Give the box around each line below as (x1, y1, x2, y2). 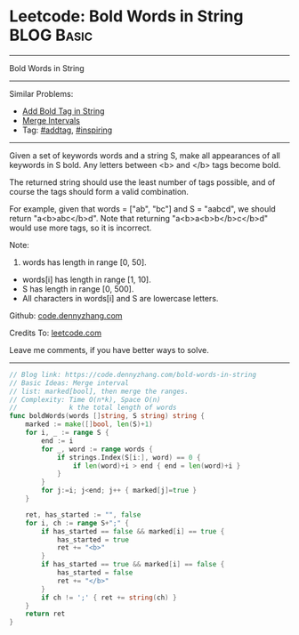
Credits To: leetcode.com (9, 327, 102, 338)
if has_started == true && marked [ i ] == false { (41, 560, 225, 569)
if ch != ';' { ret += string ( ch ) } (41, 593, 177, 602)
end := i (41, 436, 74, 446)
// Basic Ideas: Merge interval (9, 378, 129, 388)
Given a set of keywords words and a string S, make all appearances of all (9, 149, 280, 161)
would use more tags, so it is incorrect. (9, 222, 152, 233)
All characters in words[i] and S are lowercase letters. (21, 293, 219, 303)
